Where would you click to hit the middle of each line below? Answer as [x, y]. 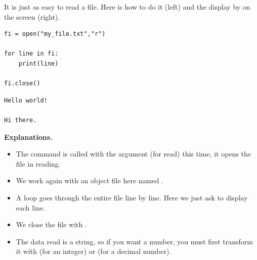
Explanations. [28, 137]
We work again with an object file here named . [90, 180]
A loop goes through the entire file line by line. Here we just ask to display [132, 197]
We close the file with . [51, 224]
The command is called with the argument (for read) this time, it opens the [134, 154]
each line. [30, 207]
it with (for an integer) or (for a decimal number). [94, 251]
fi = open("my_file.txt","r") [55, 34]
